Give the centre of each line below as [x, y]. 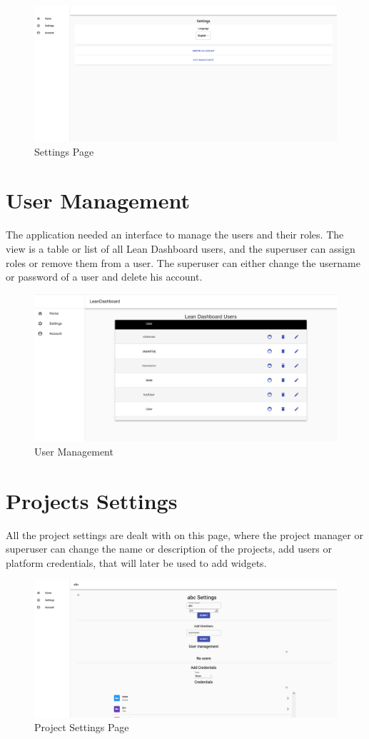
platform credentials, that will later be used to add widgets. [136, 562]
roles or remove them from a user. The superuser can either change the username [183, 262]
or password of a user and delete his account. [104, 277]
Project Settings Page [82, 727]
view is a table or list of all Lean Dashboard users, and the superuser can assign [181, 248]
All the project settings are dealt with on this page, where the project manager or [184, 534]
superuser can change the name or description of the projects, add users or [169, 549]
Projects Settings [92, 500]
